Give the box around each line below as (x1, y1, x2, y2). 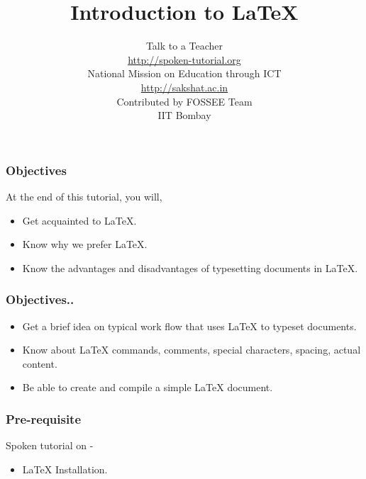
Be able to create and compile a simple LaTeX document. (22, 380, 273, 395)
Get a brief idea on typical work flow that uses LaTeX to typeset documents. (22, 318, 357, 333)
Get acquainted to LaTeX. (22, 213, 137, 227)
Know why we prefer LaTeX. (22, 237, 148, 252)
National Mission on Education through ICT (87, 66, 282, 81)
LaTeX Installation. (22, 461, 108, 476)
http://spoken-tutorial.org (128, 52, 241, 67)
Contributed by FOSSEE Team (116, 94, 253, 108)
